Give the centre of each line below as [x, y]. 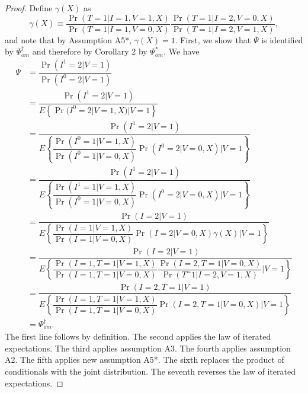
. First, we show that [213, 39]
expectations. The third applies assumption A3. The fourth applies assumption [148, 348]
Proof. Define [29, 8]
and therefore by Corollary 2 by [90, 51]
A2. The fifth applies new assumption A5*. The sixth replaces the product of [145, 360]
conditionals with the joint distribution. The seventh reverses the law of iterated [150, 371]
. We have [182, 51]
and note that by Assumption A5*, [68, 39]
